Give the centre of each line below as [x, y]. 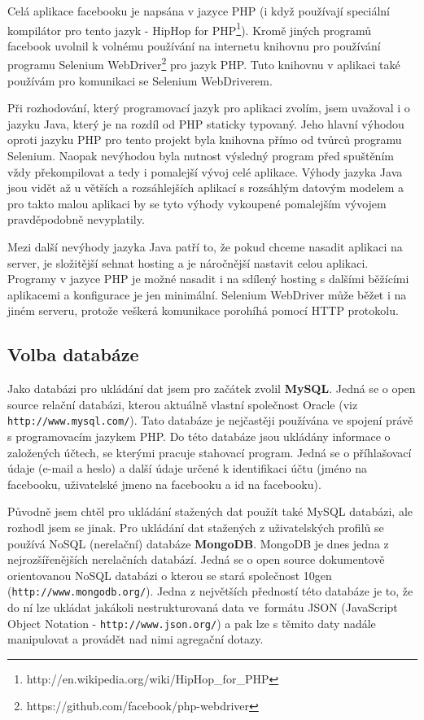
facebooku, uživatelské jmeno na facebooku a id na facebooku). [164, 484]
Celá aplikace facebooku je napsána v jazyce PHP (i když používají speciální [199, 11]
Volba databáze [73, 354]
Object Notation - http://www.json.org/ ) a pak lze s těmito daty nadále [192, 623]
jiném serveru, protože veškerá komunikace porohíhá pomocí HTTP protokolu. [203, 310]
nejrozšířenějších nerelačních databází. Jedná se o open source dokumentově [196, 559]
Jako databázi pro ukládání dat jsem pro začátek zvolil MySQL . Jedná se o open [212, 388]
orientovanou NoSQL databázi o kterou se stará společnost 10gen [170, 575]
